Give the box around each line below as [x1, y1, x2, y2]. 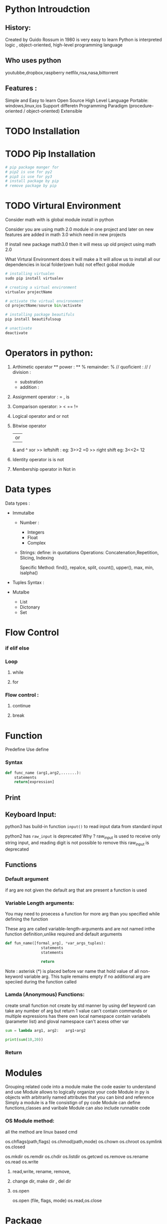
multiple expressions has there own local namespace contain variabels [5, 1013, 151, 1019]
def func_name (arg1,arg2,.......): [5, 770, 81, 775]
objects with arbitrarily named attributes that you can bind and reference [5, 1094, 155, 1100]
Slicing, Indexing [19, 555, 54, 561]
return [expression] [14, 780, 55, 785]
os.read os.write [5, 1159, 39, 1165]
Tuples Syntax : [12, 579, 44, 585]
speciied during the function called [5, 978, 77, 984]
